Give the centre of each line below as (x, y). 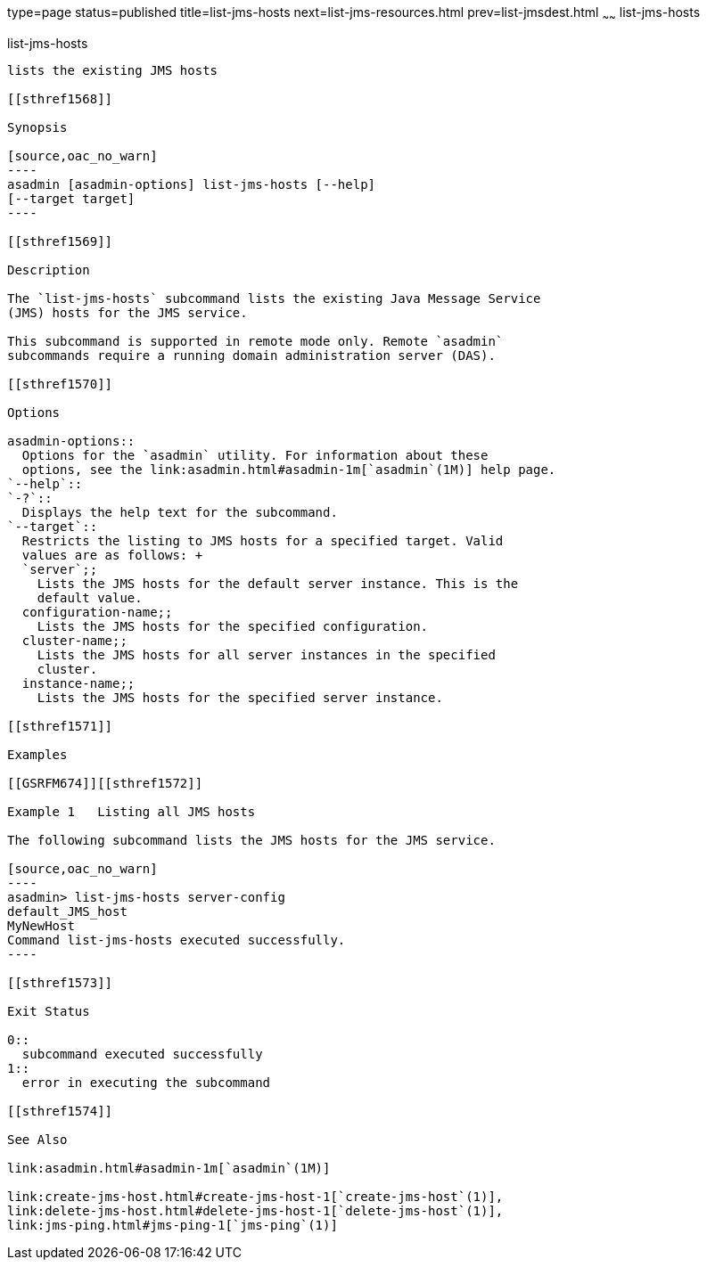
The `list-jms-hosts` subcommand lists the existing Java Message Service (274, 298)
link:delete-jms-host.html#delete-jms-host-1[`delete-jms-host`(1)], (255, 1210)
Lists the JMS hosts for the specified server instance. (240, 697)
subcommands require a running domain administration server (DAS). (251, 355)
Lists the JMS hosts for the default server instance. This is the (278, 583)
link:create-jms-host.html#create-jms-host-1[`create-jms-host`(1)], (255, 1196)
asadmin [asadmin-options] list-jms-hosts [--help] (192, 184)
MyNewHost (41, 925)
